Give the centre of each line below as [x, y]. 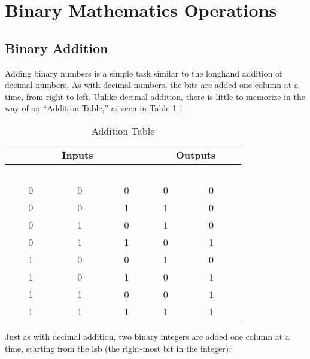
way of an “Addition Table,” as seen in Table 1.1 [94, 108]
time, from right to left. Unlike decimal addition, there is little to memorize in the [155, 96]
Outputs [196, 154]
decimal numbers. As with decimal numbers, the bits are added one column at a [152, 85]
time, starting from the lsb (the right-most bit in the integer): [118, 348]
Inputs [77, 154]
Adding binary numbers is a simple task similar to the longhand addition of [144, 73]
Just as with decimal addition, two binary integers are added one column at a [147, 336]
